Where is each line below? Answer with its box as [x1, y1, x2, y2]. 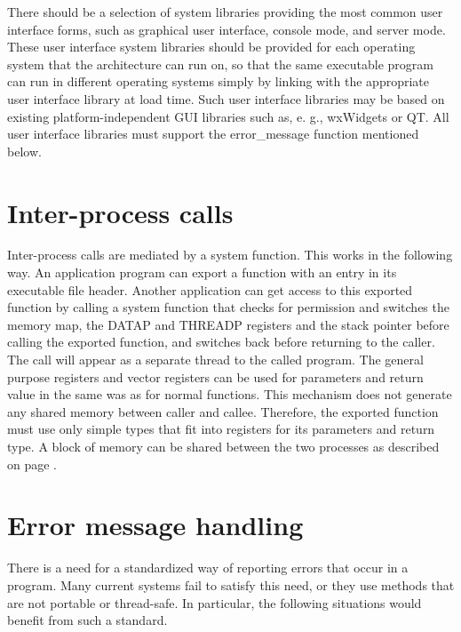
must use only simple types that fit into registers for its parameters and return [7, 420, 435, 438]
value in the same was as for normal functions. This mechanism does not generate [7, 385, 452, 404]
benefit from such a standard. [7, 611, 168, 629]
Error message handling [7, 507, 304, 543]
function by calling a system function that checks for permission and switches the [7, 298, 449, 316]
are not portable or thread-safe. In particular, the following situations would [7, 593, 422, 612]
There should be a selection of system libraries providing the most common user [7, 3, 443, 20]
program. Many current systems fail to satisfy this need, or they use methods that [7, 575, 455, 594]
